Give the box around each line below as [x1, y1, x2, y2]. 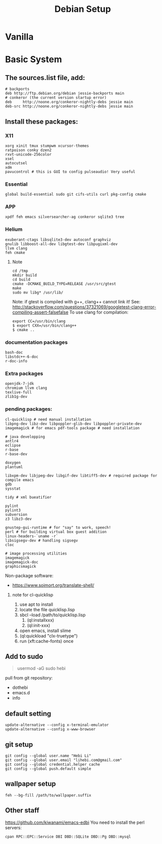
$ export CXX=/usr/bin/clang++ [12, 323, 77, 328]
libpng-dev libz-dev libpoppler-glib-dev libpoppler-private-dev [5, 421, 142, 426]
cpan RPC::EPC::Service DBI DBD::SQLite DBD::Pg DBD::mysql [5, 834, 131, 839]
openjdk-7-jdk [5, 381, 34, 386]
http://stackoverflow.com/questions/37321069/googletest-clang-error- [12, 304, 157, 310]
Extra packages [5, 370, 43, 377]
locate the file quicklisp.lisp [19, 606, 75, 612]
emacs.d [12, 690, 31, 696]
